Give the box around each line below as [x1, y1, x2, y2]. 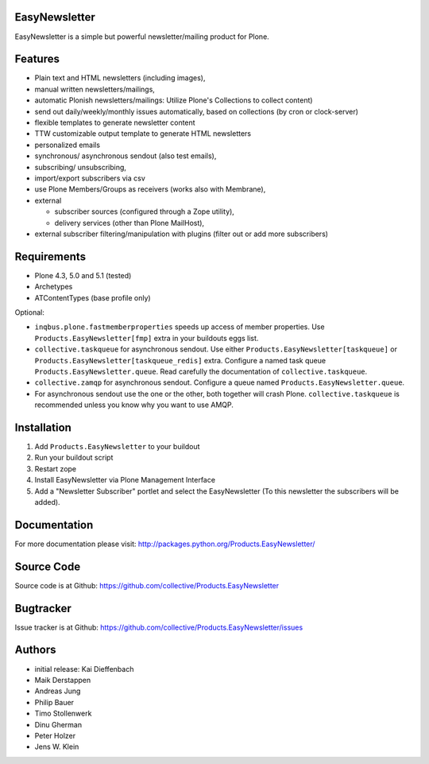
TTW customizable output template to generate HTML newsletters [34, 129, 252, 138]
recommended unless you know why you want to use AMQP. [34, 400, 234, 409]
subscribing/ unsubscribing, [34, 162, 127, 172]
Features [14, 52, 60, 66]
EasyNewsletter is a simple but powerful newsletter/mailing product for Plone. [14, 32, 269, 41]
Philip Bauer [34, 697, 75, 707]
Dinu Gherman [34, 719, 83, 729]
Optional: [14, 307, 45, 317]
